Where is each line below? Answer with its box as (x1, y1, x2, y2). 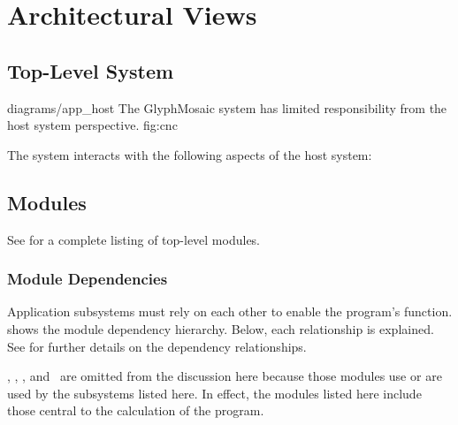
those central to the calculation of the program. (7, 401, 264, 420)
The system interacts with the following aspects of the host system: (7, 145, 372, 163)
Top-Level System (7, 57, 174, 84)
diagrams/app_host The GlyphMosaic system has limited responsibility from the (7, 98, 447, 117)
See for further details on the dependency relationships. (7, 337, 307, 355)
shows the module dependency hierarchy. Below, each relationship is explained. (7, 319, 434, 338)
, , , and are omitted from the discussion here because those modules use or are (7, 367, 442, 385)
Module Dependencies (7, 268, 168, 290)
